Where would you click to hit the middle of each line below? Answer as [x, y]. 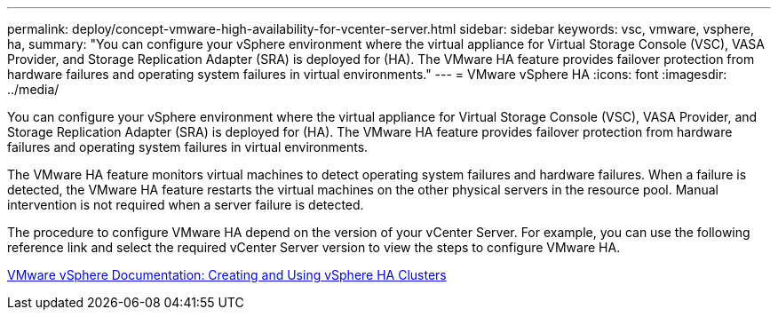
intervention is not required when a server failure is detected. [186, 205]
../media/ [33, 89]
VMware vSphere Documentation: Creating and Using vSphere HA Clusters [227, 275]
